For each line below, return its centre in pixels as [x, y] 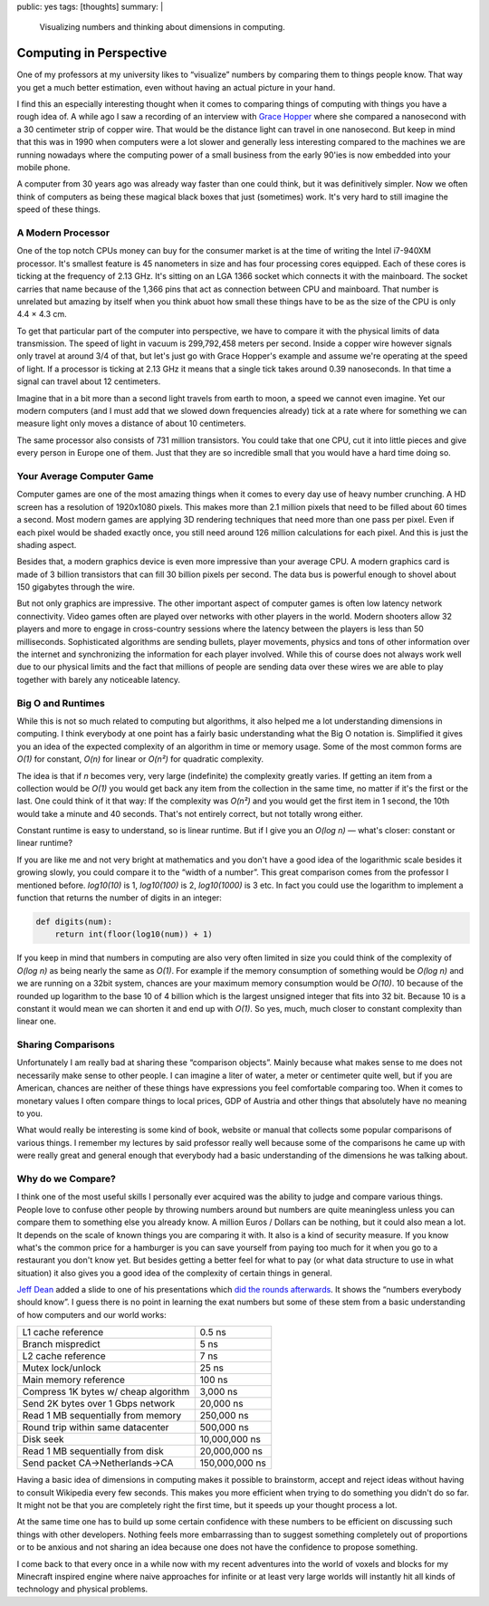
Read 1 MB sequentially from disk [93, 1451]
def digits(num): [74, 922]
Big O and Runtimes [61, 703]
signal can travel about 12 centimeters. [89, 381]
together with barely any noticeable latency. [99, 679]
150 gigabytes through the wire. [76, 587]
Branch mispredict [62, 1344]
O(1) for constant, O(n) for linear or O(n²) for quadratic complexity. [140, 759]
